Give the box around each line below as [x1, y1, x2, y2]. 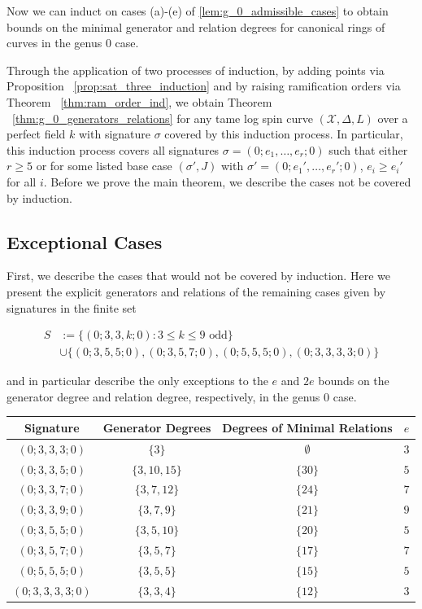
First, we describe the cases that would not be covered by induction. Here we [7, 267, 390, 284]
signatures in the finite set [7, 299, 137, 316]
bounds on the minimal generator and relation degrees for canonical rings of [7, 18, 385, 35]
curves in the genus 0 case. [7, 34, 139, 51]
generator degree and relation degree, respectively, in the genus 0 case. [7, 388, 357, 405]
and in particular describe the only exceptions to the [7, 372, 268, 389]
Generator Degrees [102, 418, 211, 436]
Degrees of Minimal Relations [222, 418, 393, 436]
